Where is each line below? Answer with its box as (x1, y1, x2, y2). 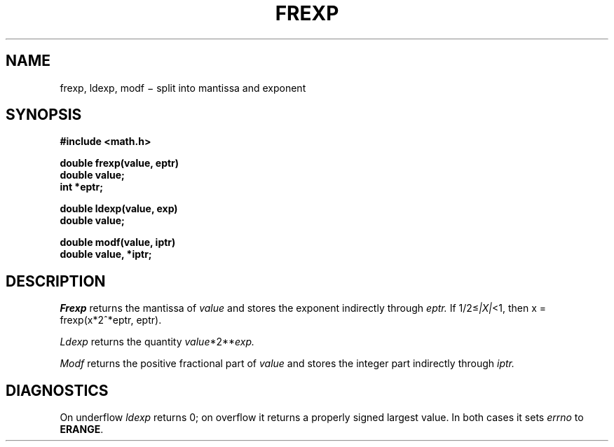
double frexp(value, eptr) (60, 157, 179, 170)
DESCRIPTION (6, 272, 106, 290)
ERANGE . (60, 423, 104, 436)
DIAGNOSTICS (6, 381, 109, 399)
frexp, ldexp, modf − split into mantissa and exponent (60, 81, 306, 94)
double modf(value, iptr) (60, 236, 176, 249)
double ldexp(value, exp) (60, 202, 178, 215)
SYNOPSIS (6, 106, 82, 124)
